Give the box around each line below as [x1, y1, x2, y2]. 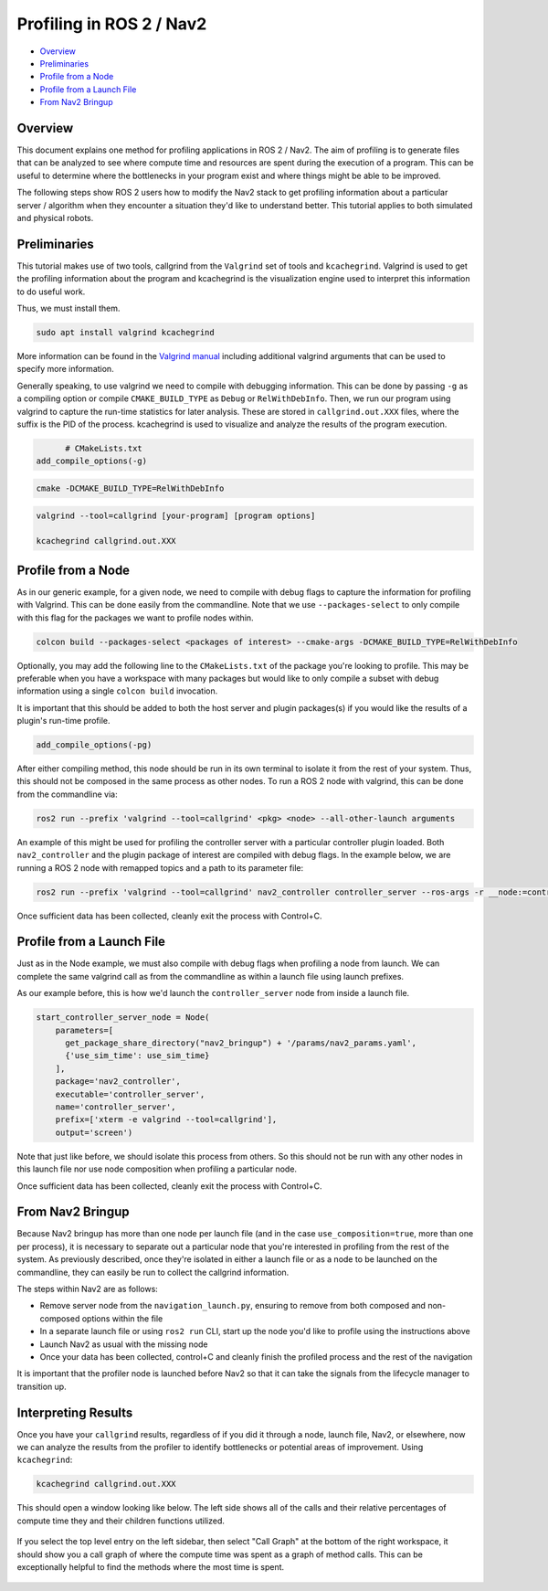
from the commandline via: [16, 789, 118, 800]
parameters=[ [55, 1024, 114, 1035]
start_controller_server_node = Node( [36, 1013, 210, 1023]
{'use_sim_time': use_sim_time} [65, 1051, 210, 1061]
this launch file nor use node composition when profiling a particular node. [16, 1163, 297, 1174]
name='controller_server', [55, 1101, 177, 1112]
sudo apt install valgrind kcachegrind [36, 327, 215, 338]
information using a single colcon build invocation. [16, 685, 218, 696]
